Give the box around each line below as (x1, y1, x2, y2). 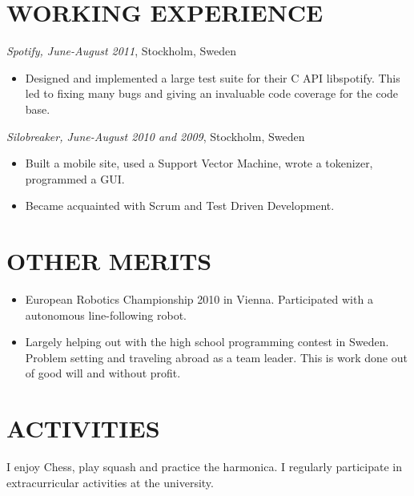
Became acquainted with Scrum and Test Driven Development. (25, 197, 335, 214)
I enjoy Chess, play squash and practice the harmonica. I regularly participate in (6, 458, 403, 475)
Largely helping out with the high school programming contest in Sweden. (25, 333, 389, 350)
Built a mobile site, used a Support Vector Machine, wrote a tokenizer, (25, 155, 373, 171)
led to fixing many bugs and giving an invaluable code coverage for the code (25, 85, 399, 102)
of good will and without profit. (25, 365, 181, 381)
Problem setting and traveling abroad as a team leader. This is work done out (25, 349, 408, 365)
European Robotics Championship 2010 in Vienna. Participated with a (25, 291, 373, 307)
